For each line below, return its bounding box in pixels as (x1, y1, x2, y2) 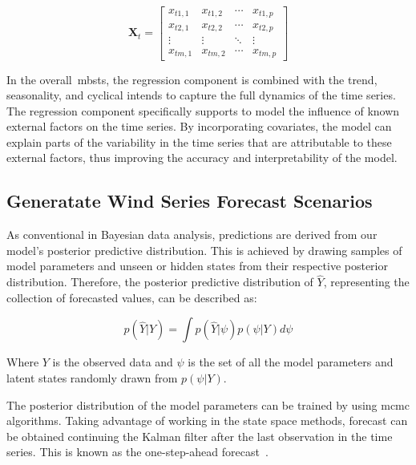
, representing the (323, 273, 410, 290)
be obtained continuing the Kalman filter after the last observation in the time (6, 427, 393, 444)
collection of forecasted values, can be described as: (6, 289, 257, 305)
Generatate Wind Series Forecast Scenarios (6, 188, 373, 213)
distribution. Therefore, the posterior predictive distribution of (6, 273, 313, 290)
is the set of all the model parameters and (188, 354, 394, 370)
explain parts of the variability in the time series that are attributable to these (6, 133, 392, 150)
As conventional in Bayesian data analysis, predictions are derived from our (6, 226, 378, 243)
